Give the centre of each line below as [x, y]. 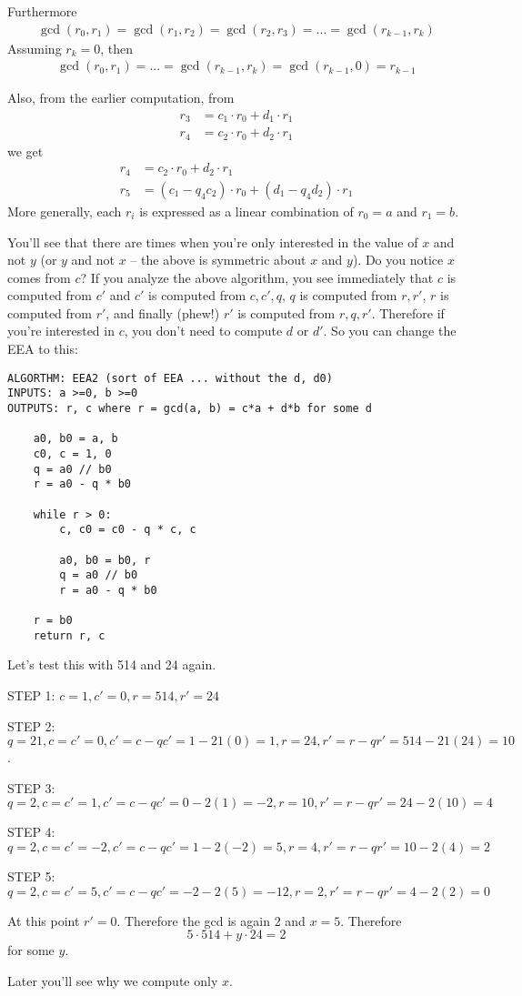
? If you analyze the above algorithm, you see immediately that [257, 277]
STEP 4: [31, 832]
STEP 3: [31, 787]
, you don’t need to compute [203, 331]
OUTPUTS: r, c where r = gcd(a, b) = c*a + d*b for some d [190, 408]
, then [116, 48]
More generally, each [65, 211]
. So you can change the [390, 331]
